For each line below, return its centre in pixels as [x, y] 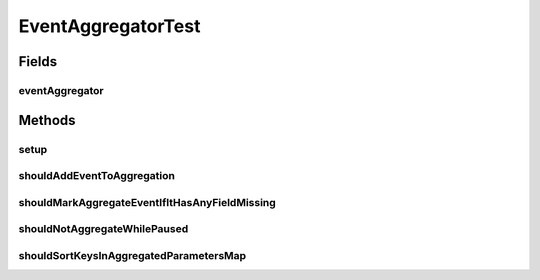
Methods [47, 120]
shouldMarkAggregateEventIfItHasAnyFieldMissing [147, 202]
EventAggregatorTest [109, 26]
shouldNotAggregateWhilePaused [103, 229]
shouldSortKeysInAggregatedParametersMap [132, 255]
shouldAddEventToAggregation [96, 176]
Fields [38, 61]
